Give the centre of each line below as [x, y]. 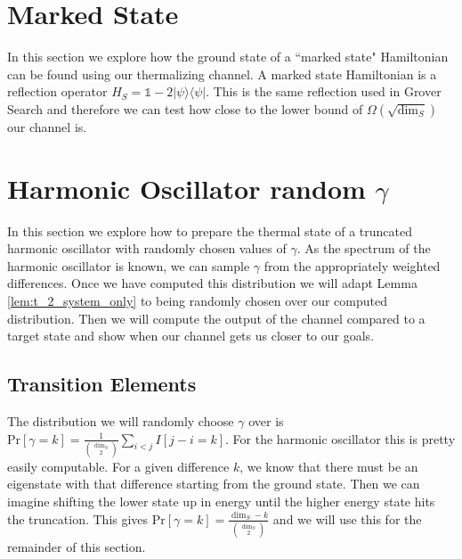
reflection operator [57, 91]
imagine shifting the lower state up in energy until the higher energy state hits [221, 501]
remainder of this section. [77, 546]
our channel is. [47, 126]
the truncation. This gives [78, 518]
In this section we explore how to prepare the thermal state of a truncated [210, 230]
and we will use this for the [347, 518]
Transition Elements [102, 384]
